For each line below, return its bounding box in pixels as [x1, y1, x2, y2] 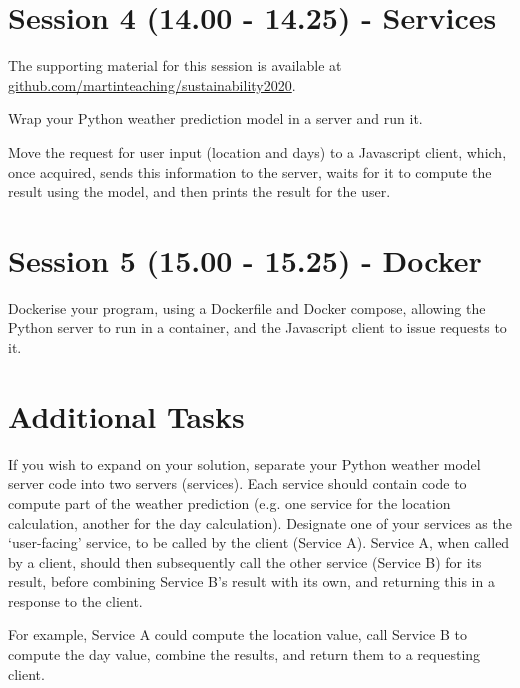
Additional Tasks [8, 395, 245, 436]
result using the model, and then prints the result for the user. [8, 181, 391, 202]
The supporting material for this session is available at [8, 55, 342, 76]
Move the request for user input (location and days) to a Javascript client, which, [8, 141, 507, 162]
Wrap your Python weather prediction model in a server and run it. [8, 108, 423, 129]
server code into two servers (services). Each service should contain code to [8, 473, 467, 494]
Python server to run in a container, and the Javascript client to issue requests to [8, 317, 507, 338]
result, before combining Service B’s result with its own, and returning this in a [8, 571, 495, 592]
